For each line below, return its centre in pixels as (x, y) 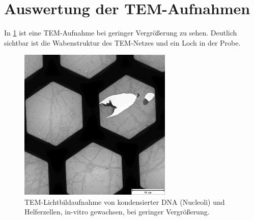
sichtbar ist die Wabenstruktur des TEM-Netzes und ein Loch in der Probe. (122, 42)
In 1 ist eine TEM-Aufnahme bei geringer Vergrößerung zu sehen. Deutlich (121, 33)
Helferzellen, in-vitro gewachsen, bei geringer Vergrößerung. (117, 212)
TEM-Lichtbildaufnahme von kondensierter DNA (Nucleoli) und (125, 201)
